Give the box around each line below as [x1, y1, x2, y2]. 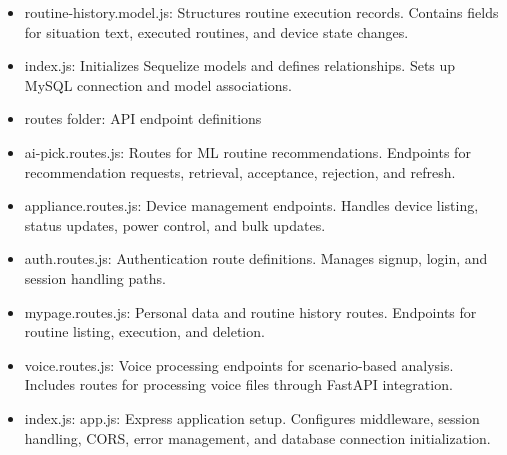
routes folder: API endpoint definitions [24, 108, 262, 129]
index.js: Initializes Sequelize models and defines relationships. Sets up [24, 55, 456, 76]
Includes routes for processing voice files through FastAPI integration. [24, 374, 453, 395]
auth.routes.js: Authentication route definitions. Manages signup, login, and [24, 248, 488, 269]
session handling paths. [24, 267, 166, 288]
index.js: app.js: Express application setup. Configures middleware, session [24, 407, 480, 428]
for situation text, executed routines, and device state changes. [24, 21, 409, 42]
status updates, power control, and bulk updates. [24, 214, 326, 235]
